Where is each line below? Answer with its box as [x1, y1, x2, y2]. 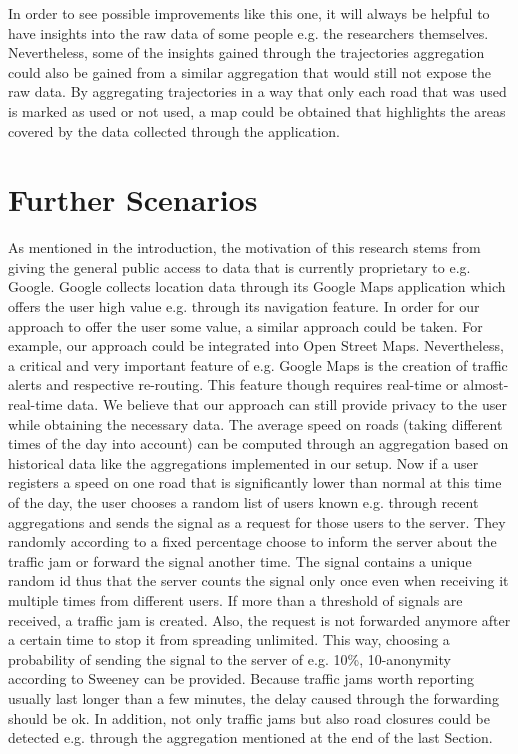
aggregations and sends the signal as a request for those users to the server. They [8, 511, 506, 532]
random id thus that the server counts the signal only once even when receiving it [8, 570, 509, 591]
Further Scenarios [8, 179, 258, 220]
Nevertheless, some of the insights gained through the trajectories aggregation [8, 42, 485, 63]
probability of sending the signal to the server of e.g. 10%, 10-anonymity [8, 648, 451, 669]
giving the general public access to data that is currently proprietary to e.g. [8, 256, 471, 277]
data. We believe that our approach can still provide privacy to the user [67, 394, 507, 415]
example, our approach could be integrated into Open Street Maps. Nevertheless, [8, 335, 504, 356]
